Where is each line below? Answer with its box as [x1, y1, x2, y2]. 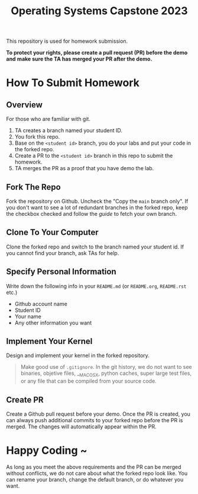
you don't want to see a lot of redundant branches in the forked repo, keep [6, 204, 188, 211]
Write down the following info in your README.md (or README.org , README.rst [6, 282, 187, 289]
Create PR [6, 394, 44, 404]
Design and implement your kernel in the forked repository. [6, 352, 150, 359]
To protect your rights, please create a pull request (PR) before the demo [6, 49, 188, 56]
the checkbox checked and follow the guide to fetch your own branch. [6, 211, 177, 217]
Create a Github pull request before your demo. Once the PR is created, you [6, 410, 191, 417]
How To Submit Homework [6, 76, 140, 90]
